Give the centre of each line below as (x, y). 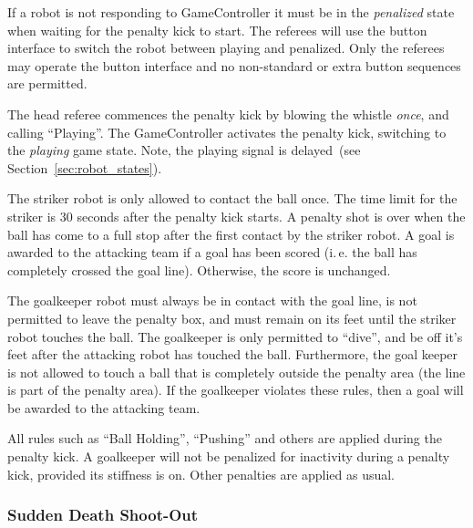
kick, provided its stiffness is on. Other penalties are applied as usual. (201, 474)
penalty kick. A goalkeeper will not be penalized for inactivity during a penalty (229, 456)
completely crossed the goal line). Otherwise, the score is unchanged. (199, 269)
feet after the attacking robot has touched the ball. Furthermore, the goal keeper (233, 354)
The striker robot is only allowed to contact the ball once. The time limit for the (232, 198)
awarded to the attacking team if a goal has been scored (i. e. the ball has (212, 252)
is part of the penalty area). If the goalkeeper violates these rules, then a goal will (236, 390)
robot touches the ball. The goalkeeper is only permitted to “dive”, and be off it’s (235, 336)
